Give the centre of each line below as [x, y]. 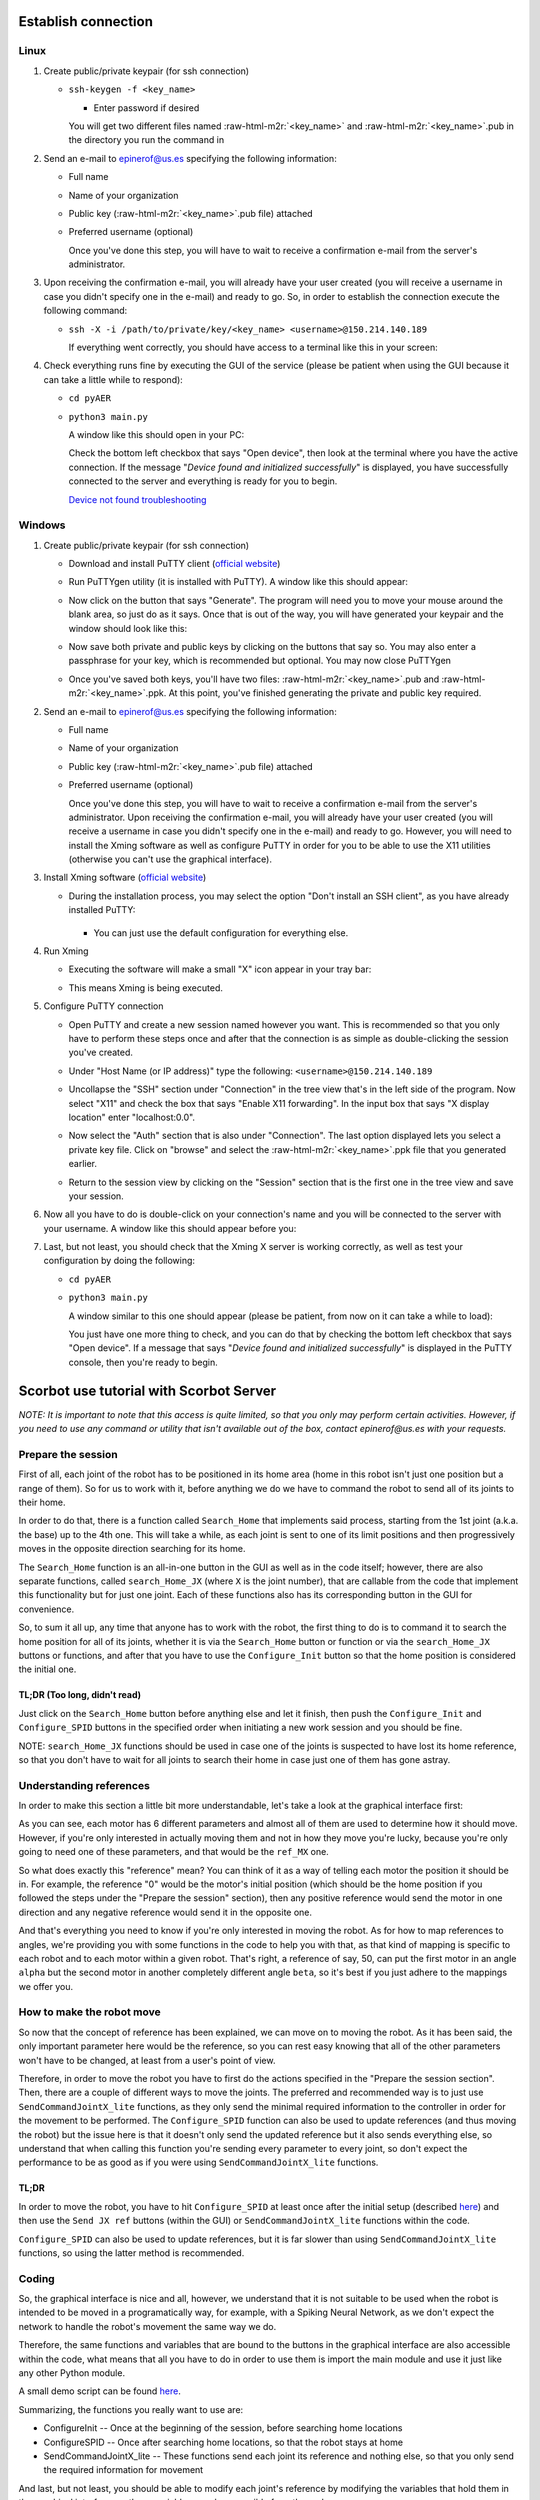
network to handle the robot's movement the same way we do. [147, 2326]
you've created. [101, 1052]
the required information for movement [123, 2470]
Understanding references [84, 1785]
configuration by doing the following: [119, 1261]
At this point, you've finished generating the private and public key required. [325, 693]
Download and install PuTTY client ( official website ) [174, 564]
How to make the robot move [89, 2012]
